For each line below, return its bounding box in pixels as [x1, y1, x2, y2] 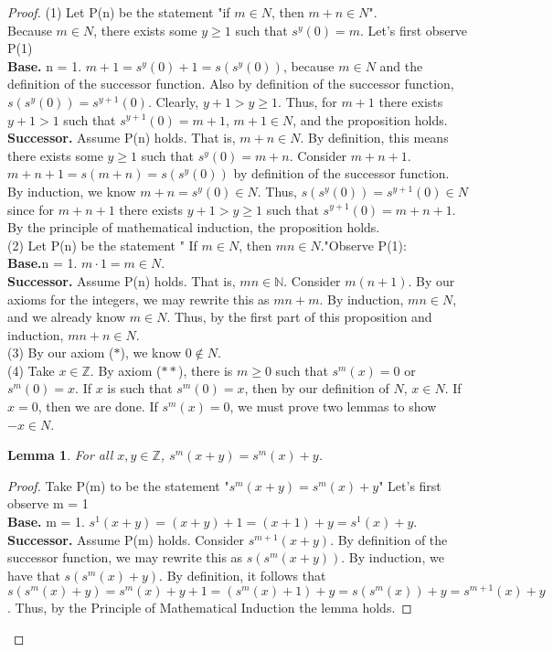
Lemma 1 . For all [7, 445, 113, 465]
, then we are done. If [37, 397, 158, 416]
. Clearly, [147, 91, 199, 111]
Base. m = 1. [7, 512, 85, 531]
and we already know [7, 307, 126, 326]
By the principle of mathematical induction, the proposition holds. [7, 218, 380, 237]
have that [7, 565, 60, 584]
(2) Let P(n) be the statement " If [7, 235, 197, 254]
